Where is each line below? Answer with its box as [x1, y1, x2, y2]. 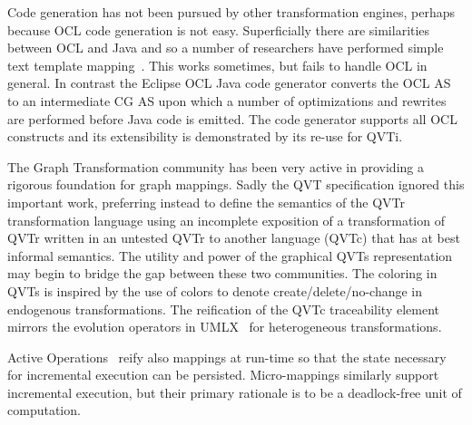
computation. [7, 401, 81, 420]
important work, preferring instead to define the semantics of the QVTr [7, 192, 405, 211]
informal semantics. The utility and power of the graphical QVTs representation [7, 246, 453, 265]
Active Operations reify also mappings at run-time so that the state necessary [7, 347, 447, 366]
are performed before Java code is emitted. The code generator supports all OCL [7, 109, 457, 128]
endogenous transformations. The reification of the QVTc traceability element [7, 299, 439, 318]
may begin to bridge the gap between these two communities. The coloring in [7, 264, 438, 283]
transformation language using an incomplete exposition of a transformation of [7, 210, 445, 229]
